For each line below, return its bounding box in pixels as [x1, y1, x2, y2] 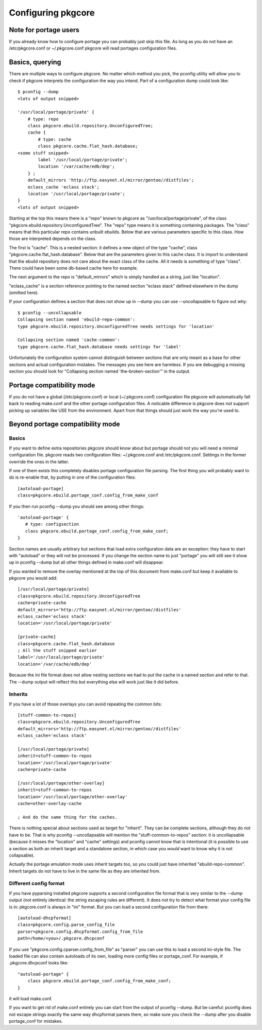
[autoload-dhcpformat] [17, 915, 72, 921]
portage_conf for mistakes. [9, 1018, 63, 1024]
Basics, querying [9, 58, 62, 67]
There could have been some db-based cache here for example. [9, 265, 138, 271]
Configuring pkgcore [9, 7, 95, 18]
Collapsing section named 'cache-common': [17, 337, 120, 343]
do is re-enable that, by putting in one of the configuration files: [9, 474, 136, 481]
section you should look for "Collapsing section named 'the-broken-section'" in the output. [9, 368, 191, 374]
